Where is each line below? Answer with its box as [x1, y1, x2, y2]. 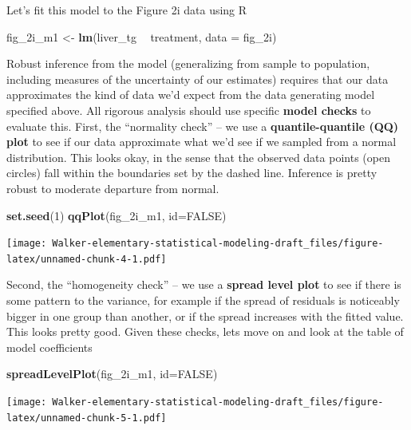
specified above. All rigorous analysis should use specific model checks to [6, 101, 371, 118]
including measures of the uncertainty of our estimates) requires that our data [6, 70, 389, 87]
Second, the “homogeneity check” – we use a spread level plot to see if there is [6, 276, 401, 293]
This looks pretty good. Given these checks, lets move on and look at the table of [6, 323, 404, 340]
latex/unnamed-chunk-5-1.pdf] [6, 412, 167, 424]
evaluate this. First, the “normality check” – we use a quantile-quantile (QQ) [6, 117, 399, 134]
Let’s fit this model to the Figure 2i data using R [6, 2, 247, 18]
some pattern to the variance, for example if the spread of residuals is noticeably [6, 292, 400, 309]
